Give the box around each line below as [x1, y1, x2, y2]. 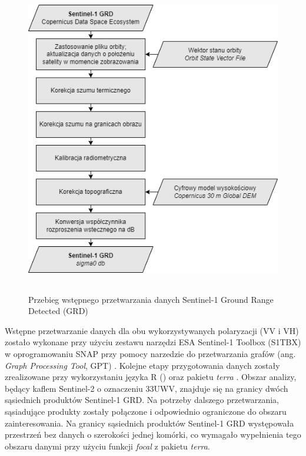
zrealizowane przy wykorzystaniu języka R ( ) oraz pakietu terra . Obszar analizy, [5, 371, 297, 383]
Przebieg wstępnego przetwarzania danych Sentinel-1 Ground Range [28, 293, 274, 305]
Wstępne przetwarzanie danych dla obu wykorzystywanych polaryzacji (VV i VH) [5, 324, 299, 336]
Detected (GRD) [28, 305, 88, 317]
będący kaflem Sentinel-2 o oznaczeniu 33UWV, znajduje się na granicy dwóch [5, 382, 288, 394]
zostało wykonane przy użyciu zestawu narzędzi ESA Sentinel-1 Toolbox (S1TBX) [5, 336, 301, 348]
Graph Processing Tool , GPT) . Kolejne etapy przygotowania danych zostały [5, 359, 280, 371]
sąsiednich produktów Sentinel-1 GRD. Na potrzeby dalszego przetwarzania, [5, 394, 279, 406]
